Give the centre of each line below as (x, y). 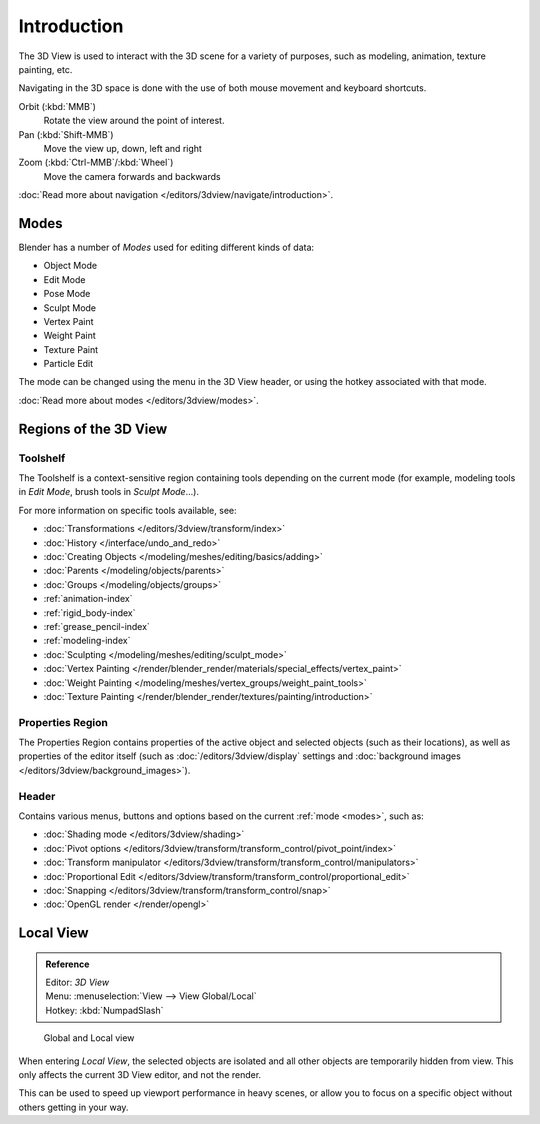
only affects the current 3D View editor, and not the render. (140, 1075)
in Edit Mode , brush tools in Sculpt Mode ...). (109, 492)
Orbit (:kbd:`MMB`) (57, 106)
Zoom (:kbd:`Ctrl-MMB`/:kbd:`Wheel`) (96, 162)
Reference (67, 964)
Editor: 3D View (77, 982)
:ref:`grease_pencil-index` (96, 626)
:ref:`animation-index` (88, 599)
